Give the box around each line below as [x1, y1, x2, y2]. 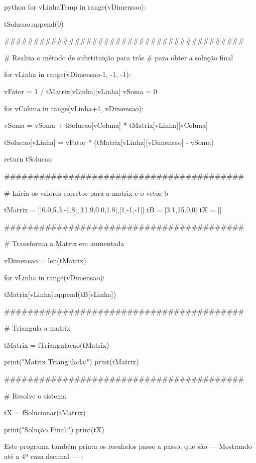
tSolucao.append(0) [4, 18, 64, 29]
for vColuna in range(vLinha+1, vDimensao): [4, 103, 144, 113]
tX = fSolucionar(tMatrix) [4, 407, 86, 418]
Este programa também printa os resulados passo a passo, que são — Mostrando [4, 441, 252, 451]
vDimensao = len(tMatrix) [4, 255, 86, 265]
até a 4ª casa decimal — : [4, 451, 83, 461]
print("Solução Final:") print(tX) [4, 424, 104, 434]
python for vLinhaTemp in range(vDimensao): [4, 2, 146, 12]
